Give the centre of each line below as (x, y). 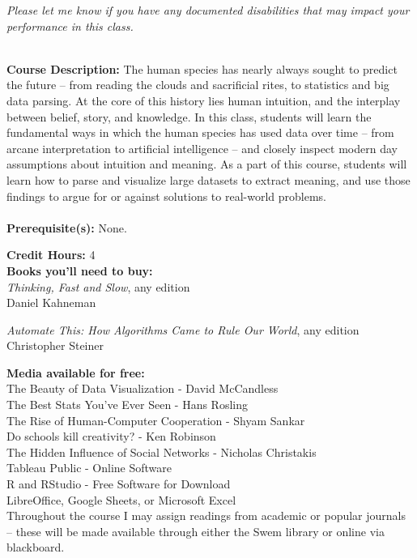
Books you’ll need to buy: (80, 270)
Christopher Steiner (55, 345)
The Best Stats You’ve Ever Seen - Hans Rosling (128, 405)
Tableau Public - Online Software (89, 468)
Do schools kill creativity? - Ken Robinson (111, 436)
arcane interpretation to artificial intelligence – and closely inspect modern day (202, 148)
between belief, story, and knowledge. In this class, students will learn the (189, 116)
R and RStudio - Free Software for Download (119, 484)
